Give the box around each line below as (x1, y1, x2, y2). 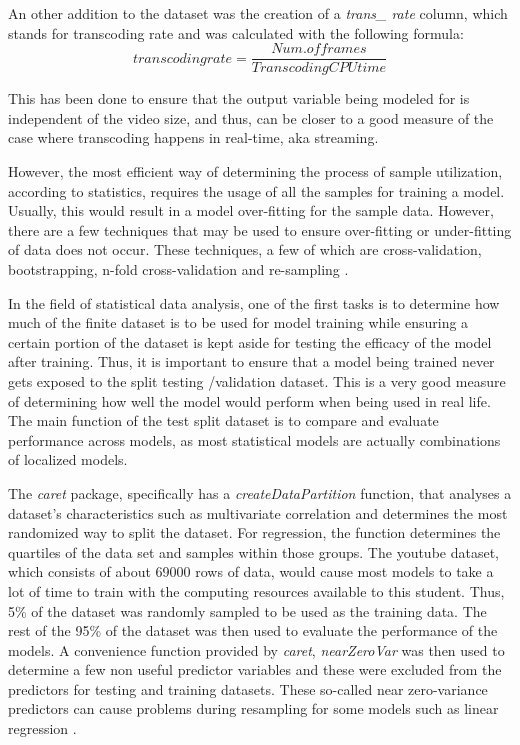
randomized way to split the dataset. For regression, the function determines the (8, 522, 501, 543)
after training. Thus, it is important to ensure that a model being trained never (8, 351, 495, 372)
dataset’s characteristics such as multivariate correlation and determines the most (8, 502, 508, 523)
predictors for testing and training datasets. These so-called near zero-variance (8, 678, 488, 699)
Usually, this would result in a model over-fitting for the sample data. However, (8, 200, 494, 221)
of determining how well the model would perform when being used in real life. (8, 390, 491, 411)
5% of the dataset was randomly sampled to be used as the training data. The (8, 600, 487, 621)
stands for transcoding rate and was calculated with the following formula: (8, 22, 464, 43)
